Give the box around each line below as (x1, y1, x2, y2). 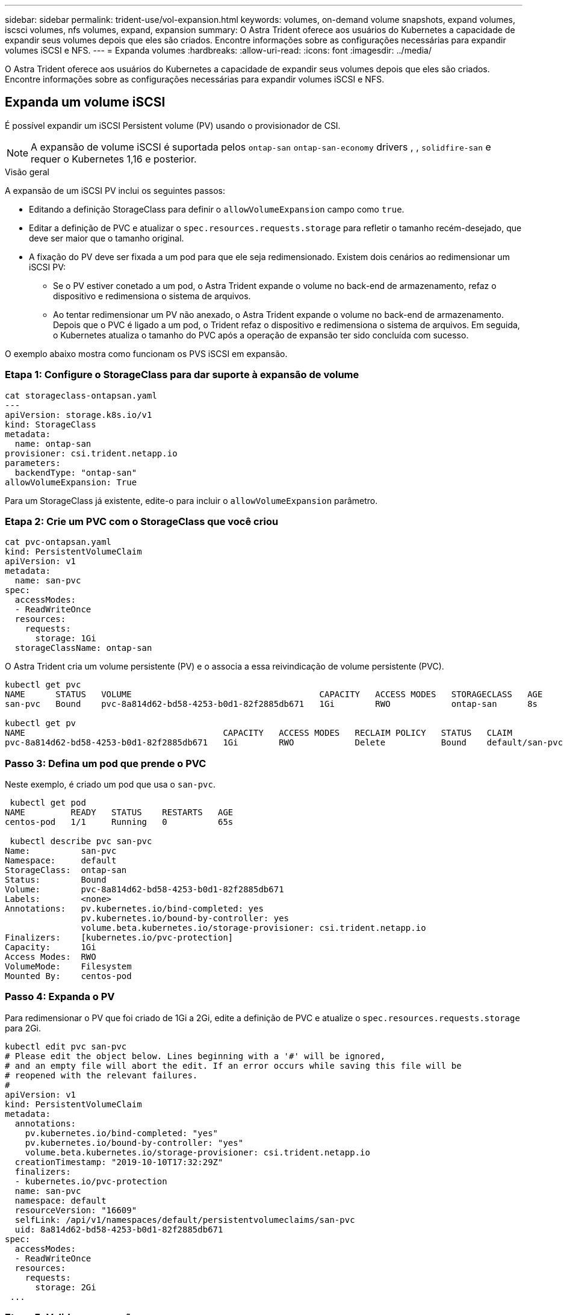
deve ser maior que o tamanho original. (29, 232, 184, 243)
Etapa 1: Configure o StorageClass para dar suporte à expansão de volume (5, 368, 359, 381)
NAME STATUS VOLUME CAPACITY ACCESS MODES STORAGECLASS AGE (5, 689, 543, 700)
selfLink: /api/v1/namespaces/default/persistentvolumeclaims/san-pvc (14, 1214, 355, 1225)
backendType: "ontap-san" (14, 467, 137, 477)
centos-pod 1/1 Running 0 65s (5, 817, 234, 827)
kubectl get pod (10, 798, 86, 808)
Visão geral (5, 166, 49, 177)
